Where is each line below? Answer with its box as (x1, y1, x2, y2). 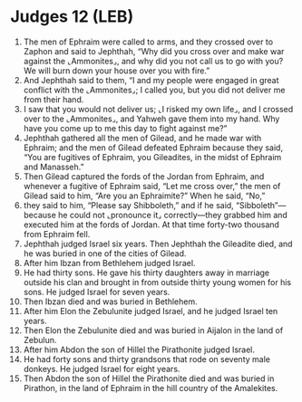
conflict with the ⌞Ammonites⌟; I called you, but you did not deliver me (23, 84, 286, 95)
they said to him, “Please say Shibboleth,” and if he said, (23, 199, 234, 210)
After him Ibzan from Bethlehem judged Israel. (23, 257, 196, 268)
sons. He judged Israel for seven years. (23, 286, 170, 297)
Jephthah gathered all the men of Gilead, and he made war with (23, 132, 262, 143)
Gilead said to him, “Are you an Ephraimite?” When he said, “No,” (23, 190, 266, 201)
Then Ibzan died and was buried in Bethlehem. (23, 296, 198, 307)
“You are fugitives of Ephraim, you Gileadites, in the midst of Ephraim (23, 151, 282, 162)
